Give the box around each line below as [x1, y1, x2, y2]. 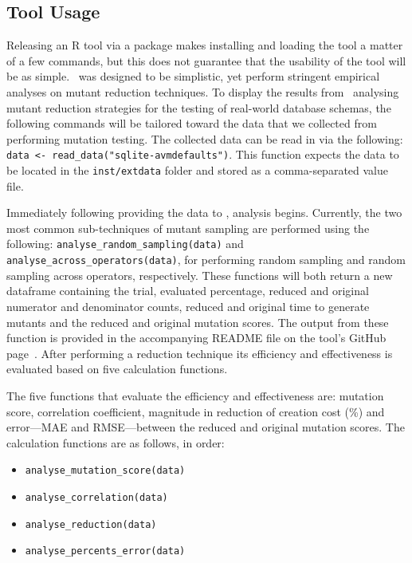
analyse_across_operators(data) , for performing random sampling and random [6, 251, 406, 268]
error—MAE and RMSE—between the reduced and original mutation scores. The [6, 419, 405, 435]
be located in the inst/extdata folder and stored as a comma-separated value [6, 162, 388, 179]
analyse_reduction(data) [25, 518, 157, 530]
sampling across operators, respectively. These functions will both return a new [6, 266, 393, 283]
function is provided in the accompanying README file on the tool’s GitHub [6, 329, 386, 346]
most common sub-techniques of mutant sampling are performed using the [6, 219, 370, 236]
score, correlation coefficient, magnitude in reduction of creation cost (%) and [6, 403, 385, 419]
